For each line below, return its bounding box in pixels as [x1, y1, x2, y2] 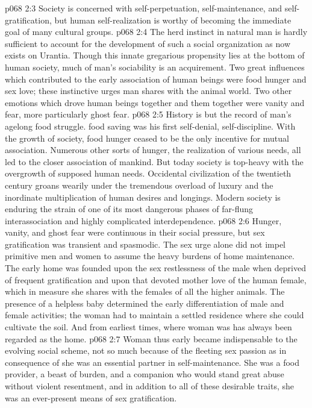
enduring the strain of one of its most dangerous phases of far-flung [5, 202, 254, 215]
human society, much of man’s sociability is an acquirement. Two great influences [5, 60, 305, 73]
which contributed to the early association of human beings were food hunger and [5, 72, 307, 85]
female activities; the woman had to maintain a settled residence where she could [5, 309, 304, 321]
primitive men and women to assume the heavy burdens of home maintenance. [5, 250, 295, 262]
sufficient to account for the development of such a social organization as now [5, 37, 291, 49]
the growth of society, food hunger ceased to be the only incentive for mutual [5, 131, 289, 144]
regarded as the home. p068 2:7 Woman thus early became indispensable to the [5, 332, 298, 345]
